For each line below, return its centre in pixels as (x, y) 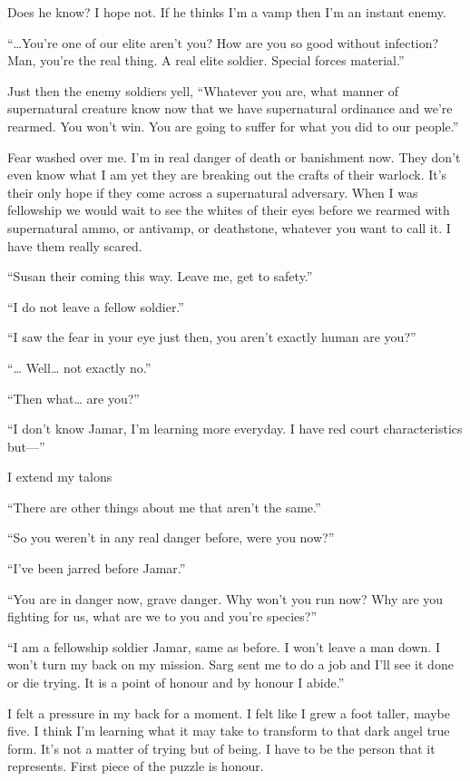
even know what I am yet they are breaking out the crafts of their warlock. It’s (227, 175)
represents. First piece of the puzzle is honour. (136, 766)
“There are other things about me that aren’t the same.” (164, 507)
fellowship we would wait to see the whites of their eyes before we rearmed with (229, 210)
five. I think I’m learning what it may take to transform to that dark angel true (229, 731)
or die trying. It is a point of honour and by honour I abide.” (176, 683)
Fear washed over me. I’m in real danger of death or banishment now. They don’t (234, 156)
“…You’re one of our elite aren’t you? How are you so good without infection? (223, 42)
